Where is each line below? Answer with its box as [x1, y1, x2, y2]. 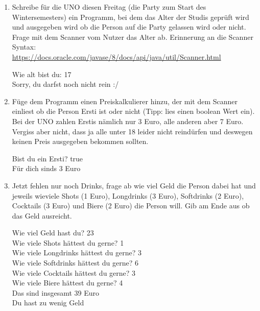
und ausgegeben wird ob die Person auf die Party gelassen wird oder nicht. [12, 21, 246, 32]
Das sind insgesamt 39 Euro [12, 287, 100, 298]
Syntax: [12, 41, 36, 52]
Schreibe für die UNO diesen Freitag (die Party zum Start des [12, 2, 206, 12]
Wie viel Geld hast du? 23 [12, 227, 94, 238]
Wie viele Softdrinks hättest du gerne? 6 [12, 257, 138, 268]
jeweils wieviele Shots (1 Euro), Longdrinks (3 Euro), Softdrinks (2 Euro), [12, 190, 244, 201]
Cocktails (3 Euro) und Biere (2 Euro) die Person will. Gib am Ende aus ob [12, 200, 250, 211]
